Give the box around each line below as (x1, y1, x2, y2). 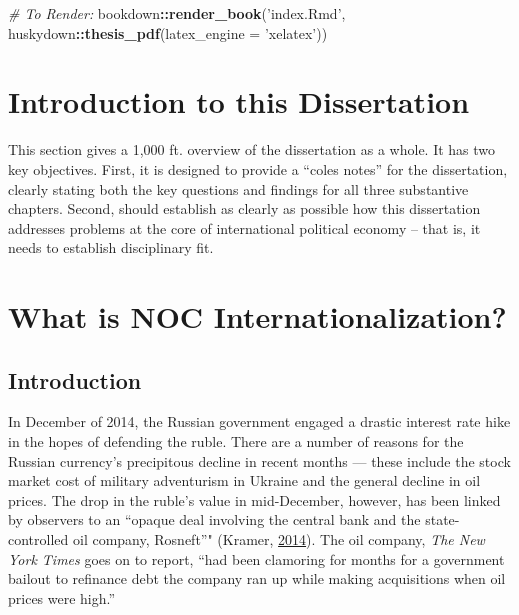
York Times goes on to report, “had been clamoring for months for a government (8, 548, 505, 569)
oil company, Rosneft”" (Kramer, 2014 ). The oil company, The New (72, 529, 485, 550)
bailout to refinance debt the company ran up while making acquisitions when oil (8, 568, 506, 589)
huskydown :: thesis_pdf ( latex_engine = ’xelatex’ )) (8, 22, 328, 43)
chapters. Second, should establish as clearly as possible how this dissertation (8, 198, 481, 219)
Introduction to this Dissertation (8, 81, 470, 122)
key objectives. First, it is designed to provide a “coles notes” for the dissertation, (8, 158, 508, 179)
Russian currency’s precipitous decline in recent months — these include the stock (8, 450, 511, 471)
